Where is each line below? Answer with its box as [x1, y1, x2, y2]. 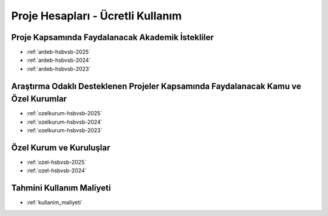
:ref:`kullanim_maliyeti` [26, 199, 83, 206]
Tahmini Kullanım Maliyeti [11, 183, 111, 194]
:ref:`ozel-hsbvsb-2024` [26, 167, 87, 174]
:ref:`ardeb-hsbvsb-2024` [26, 56, 91, 64]
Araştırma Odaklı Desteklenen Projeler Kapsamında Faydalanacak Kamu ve [11, 81, 301, 91]
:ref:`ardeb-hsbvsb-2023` [26, 65, 91, 72]
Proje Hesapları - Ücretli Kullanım [11, 9, 182, 22]
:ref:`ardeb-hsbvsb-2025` [26, 49, 91, 56]
